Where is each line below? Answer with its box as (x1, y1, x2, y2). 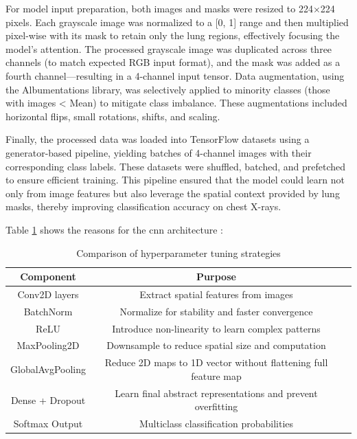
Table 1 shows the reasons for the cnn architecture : (5, 222, 223, 236)
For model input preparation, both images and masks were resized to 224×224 (5, 1, 335, 15)
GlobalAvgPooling (10, 362, 86, 376)
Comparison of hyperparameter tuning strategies (76, 245, 281, 260)
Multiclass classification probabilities (139, 416, 294, 431)
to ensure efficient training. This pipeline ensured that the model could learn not (5, 172, 345, 187)
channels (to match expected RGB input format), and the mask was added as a (5, 55, 341, 69)
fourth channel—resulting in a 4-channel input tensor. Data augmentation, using (5, 68, 345, 82)
